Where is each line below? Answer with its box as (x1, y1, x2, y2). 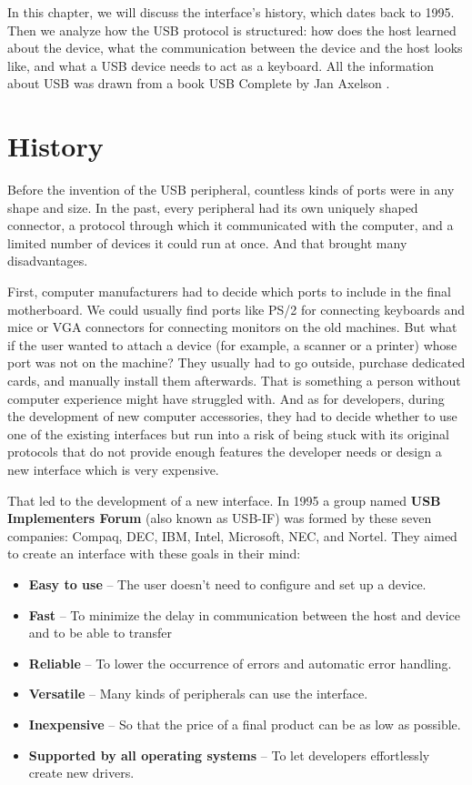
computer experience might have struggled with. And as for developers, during (7, 388, 445, 408)
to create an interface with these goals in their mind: (7, 544, 301, 563)
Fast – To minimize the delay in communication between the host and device (28, 605, 460, 624)
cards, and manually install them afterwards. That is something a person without (7, 371, 461, 390)
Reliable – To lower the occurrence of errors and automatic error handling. (28, 653, 452, 672)
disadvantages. (7, 251, 88, 270)
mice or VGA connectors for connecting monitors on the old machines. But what (7, 317, 457, 337)
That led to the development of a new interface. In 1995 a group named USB (7, 490, 441, 509)
